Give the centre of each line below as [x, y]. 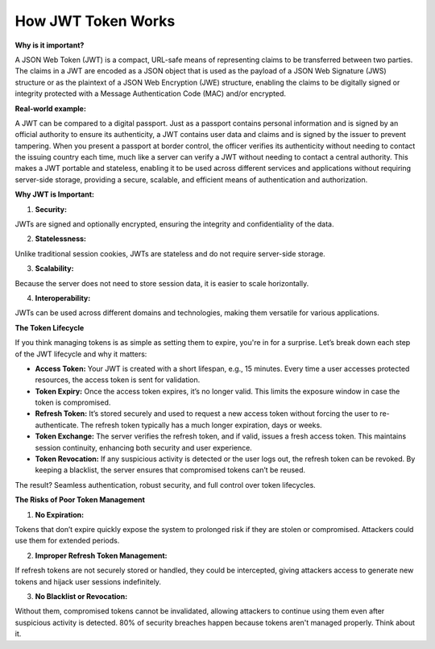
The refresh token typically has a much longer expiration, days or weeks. [201, 425]
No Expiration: [60, 514]
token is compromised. [73, 402]
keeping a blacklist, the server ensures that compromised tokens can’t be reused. [170, 470]
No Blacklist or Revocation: [81, 596]
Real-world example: [50, 108]
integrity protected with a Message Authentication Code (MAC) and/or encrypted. [150, 94]
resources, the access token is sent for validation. [118, 380]
